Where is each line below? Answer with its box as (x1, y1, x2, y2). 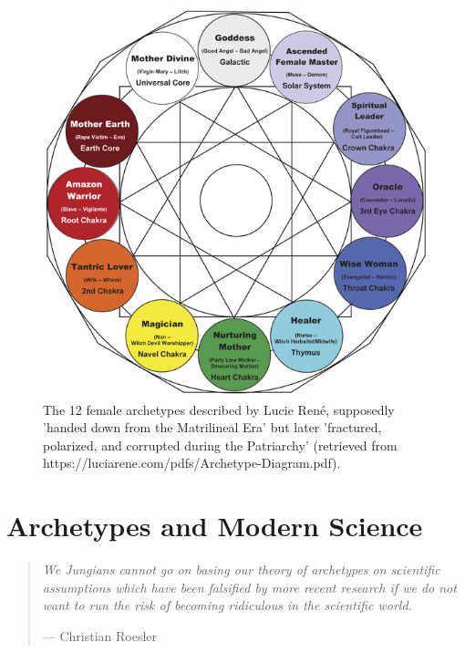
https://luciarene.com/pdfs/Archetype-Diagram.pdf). (43, 453, 341, 472)
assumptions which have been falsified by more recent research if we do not (42, 577, 457, 596)
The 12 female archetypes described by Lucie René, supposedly (43, 399, 395, 419)
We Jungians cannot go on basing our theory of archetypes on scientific (42, 560, 440, 579)
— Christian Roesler (42, 626, 158, 645)
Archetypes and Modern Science (6, 507, 423, 544)
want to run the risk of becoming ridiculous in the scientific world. (42, 595, 412, 615)
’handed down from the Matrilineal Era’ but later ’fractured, (43, 418, 382, 437)
